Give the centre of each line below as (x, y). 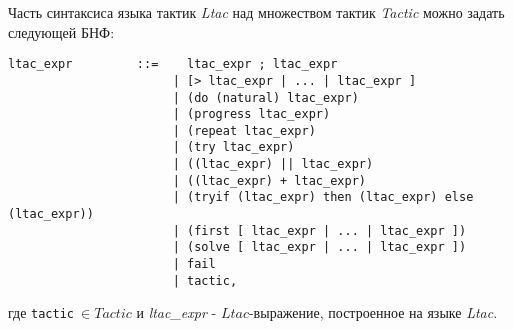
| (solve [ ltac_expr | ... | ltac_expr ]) (319, 247)
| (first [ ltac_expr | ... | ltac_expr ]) (319, 230)
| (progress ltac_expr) (251, 114)
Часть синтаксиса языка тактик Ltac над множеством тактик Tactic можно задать (256, 12)
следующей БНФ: (61, 31)
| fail (194, 264)
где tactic (41, 312)
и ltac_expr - (176, 312)
